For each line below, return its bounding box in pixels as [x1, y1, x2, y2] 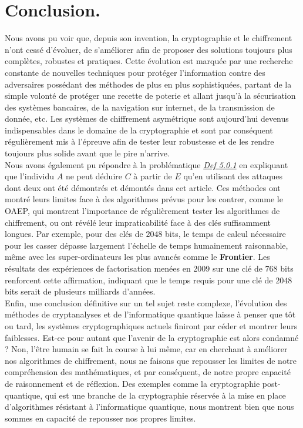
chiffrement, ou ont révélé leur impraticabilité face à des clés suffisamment [5, 216, 271, 228]
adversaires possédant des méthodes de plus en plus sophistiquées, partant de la [5, 78, 292, 90]
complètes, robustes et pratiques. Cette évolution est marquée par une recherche [5, 55, 293, 67]
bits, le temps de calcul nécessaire [165, 228, 286, 240]
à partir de [133, 170, 172, 182]
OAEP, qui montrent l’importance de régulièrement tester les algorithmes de [5, 205, 280, 217]
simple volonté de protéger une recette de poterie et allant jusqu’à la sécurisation [5, 89, 296, 102]
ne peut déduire [65, 170, 122, 182]
